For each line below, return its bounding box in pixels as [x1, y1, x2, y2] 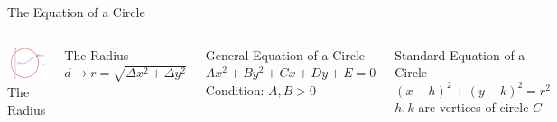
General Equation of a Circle [205, 45, 365, 64]
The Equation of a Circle [7, 3, 145, 21]
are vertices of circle [418, 98, 529, 117]
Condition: [205, 80, 265, 99]
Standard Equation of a [395, 45, 525, 64]
